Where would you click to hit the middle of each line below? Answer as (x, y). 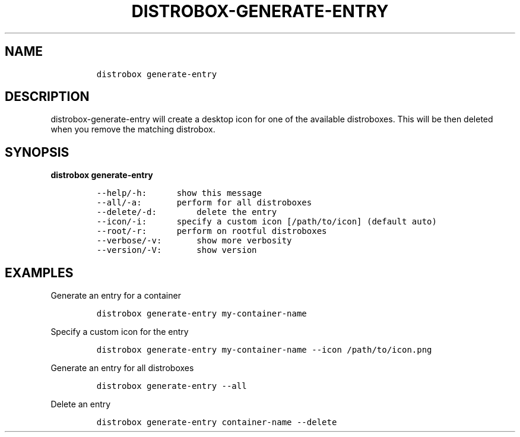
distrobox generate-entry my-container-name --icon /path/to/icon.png (264, 350)
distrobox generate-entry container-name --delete (217, 422)
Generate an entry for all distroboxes (122, 368)
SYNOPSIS (37, 152)
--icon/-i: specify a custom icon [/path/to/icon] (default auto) (267, 222)
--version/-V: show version (177, 250)
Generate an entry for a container (116, 296)
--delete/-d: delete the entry (187, 212)
